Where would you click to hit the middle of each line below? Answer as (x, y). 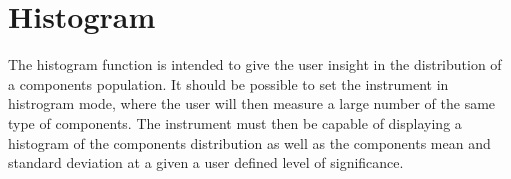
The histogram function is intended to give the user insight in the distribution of (255, 64)
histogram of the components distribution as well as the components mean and (249, 142)
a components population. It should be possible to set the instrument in (228, 83)
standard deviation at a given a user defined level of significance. (206, 162)
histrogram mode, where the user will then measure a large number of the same (252, 103)
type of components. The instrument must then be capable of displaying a (235, 122)
